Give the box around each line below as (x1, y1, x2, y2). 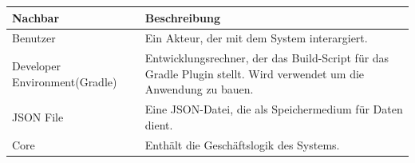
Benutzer (12, 30, 56, 46)
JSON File (12, 109, 64, 125)
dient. (144, 116, 173, 133)
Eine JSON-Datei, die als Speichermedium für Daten (144, 101, 403, 117)
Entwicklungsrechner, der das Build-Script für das (144, 50, 389, 66)
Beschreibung (144, 9, 220, 26)
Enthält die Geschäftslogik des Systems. (144, 136, 340, 153)
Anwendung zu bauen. (144, 81, 254, 97)
